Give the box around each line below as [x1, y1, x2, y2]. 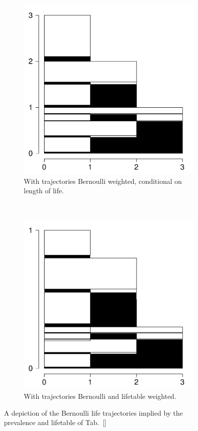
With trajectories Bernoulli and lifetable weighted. [24, 390, 177, 401]
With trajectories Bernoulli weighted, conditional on [24, 175, 182, 186]
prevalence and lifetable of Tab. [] [4, 417, 106, 428]
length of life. [24, 185, 64, 196]
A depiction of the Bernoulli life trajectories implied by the [4, 407, 183, 418]
